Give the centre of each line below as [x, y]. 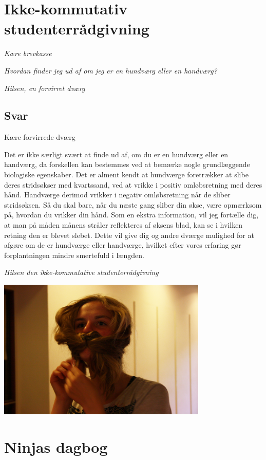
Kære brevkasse [28, 53]
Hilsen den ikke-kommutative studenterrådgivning [81, 272]
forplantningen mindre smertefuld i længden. [74, 255]
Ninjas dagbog [56, 446]
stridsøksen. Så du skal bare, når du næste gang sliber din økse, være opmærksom [133, 204]
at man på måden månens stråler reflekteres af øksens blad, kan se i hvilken [123, 225]
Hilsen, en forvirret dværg [45, 88]
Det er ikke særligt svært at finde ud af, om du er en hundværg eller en [116, 154]
